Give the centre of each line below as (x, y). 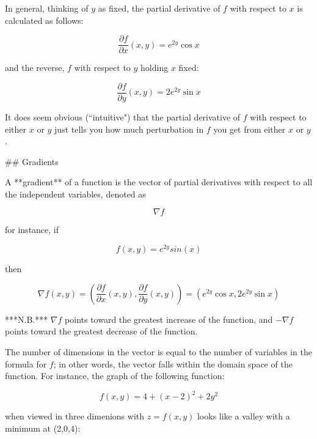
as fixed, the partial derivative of (159, 8)
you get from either (250, 129)
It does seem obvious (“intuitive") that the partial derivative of (123, 116)
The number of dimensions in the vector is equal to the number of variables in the (158, 351)
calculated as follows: (44, 20)
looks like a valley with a (243, 416)
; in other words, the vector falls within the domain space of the (173, 363)
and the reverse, (35, 68)
